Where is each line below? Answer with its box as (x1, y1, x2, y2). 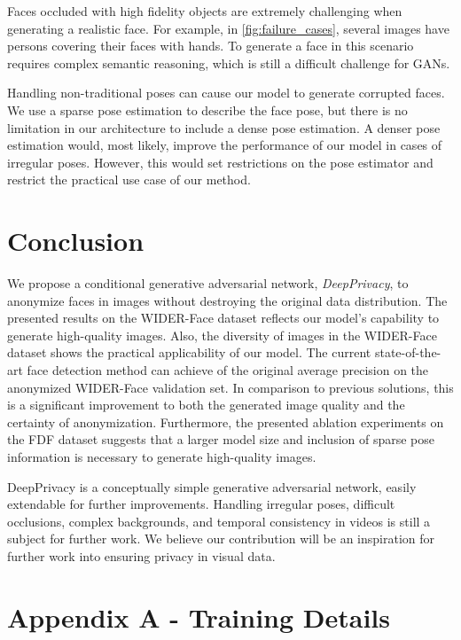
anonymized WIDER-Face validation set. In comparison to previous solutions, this (7, 378, 454, 396)
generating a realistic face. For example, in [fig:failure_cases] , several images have (7, 19, 449, 37)
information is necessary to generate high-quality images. (7, 448, 316, 465)
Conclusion (7, 222, 145, 259)
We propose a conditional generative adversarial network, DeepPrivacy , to (7, 274, 409, 293)
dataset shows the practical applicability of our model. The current (7, 343, 371, 362)
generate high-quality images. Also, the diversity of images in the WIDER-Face (7, 325, 437, 344)
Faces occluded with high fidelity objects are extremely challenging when (7, 2, 402, 20)
